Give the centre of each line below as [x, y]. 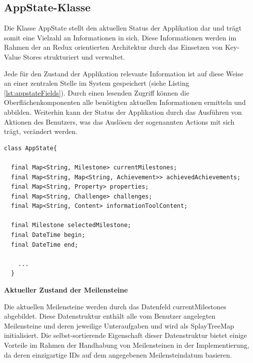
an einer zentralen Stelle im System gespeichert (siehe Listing [97, 83]
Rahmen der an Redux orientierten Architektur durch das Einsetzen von [113, 47]
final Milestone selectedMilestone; [71, 225]
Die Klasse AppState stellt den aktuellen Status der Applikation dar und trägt [123, 28]
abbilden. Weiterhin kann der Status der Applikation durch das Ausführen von [123, 112]
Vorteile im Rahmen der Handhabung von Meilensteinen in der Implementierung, [127, 345]
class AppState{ [31, 148]
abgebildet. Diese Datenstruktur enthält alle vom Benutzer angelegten [110, 316]
